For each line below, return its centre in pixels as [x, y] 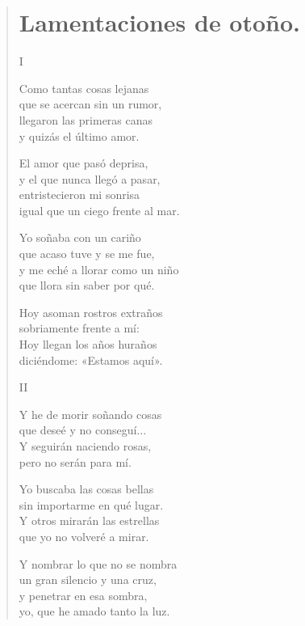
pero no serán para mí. [75, 461]
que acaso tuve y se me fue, [87, 254]
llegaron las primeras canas [86, 119]
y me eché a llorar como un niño [99, 269]
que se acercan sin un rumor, [90, 104]
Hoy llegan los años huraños [88, 344]
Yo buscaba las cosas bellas [86, 489]
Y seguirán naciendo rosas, [85, 446]
